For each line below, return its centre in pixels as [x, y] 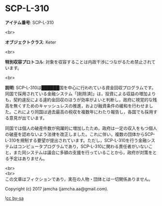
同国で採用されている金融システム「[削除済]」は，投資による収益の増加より [81, 94]
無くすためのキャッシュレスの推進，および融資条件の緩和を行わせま [81, 106]
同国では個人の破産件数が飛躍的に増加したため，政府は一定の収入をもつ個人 [81, 128]
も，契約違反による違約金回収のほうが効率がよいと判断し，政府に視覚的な [79, 99]
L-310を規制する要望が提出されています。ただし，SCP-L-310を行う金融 [76, 140]
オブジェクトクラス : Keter [31, 42]
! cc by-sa [15, 198]
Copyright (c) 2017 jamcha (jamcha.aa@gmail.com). [57, 189]
